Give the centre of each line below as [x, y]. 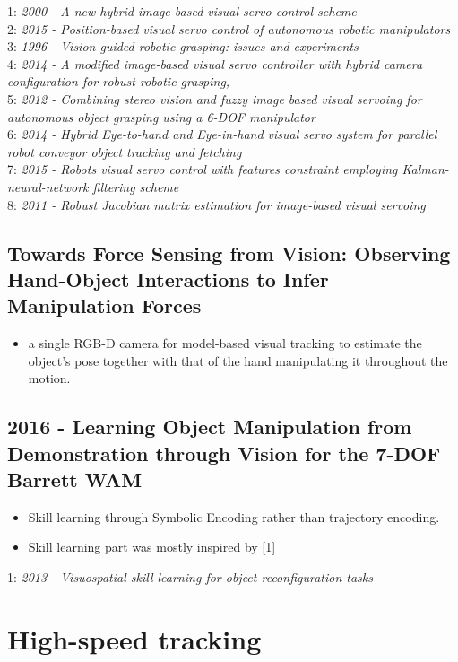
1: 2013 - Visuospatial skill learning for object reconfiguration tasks [190, 577]
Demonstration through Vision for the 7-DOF [224, 453]
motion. [49, 378]
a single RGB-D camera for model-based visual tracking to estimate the [225, 343]
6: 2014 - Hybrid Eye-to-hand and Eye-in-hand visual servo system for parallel [222, 134]
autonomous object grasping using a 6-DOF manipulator [161, 116]
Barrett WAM [75, 479]
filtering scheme [136, 186]
